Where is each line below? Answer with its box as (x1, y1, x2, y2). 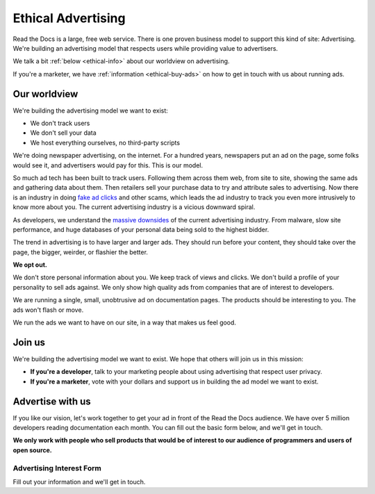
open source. (12, 445, 52, 454)
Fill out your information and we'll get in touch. (12, 477, 146, 486)
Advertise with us (12, 395, 92, 407)
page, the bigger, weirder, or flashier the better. (12, 247, 149, 256)
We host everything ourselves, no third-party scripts (30, 138, 181, 147)
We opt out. (12, 261, 48, 269)
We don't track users (30, 119, 90, 128)
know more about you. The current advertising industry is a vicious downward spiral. (12, 203, 256, 211)
